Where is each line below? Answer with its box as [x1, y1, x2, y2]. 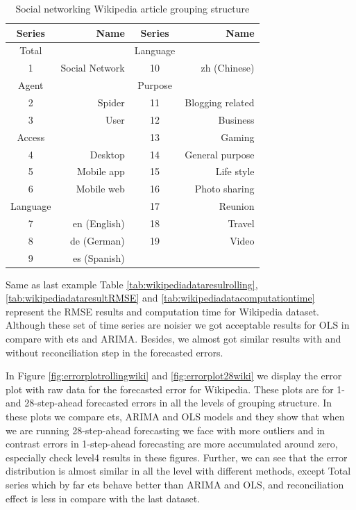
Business [218, 112, 255, 126]
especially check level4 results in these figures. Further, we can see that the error [6, 450, 348, 464]
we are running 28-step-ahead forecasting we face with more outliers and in [6, 422, 325, 437]
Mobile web [76, 181, 125, 196]
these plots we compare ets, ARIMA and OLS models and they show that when [6, 409, 345, 423]
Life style [215, 164, 255, 179]
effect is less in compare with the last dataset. [6, 491, 200, 505]
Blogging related [185, 94, 255, 109]
